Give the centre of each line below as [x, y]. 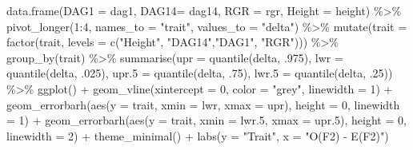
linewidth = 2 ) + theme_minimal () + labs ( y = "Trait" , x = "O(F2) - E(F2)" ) [198, 135]
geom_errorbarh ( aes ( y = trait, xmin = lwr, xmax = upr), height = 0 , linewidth [203, 104]
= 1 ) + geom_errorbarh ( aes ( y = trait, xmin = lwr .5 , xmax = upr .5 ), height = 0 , [206, 120]
